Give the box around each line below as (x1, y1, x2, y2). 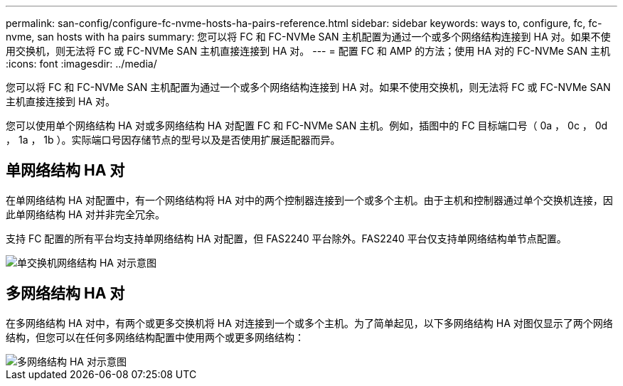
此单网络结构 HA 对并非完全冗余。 (6, 208, 165, 220)
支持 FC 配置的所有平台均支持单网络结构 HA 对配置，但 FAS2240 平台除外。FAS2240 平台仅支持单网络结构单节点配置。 (6, 232, 567, 245)
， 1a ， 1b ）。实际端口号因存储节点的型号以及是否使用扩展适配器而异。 (6, 134, 341, 146)
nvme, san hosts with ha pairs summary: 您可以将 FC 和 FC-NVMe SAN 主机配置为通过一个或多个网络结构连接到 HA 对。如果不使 (6, 31, 611, 43)
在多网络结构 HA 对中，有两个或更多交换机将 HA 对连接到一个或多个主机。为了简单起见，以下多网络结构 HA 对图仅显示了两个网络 (6, 316, 613, 329)
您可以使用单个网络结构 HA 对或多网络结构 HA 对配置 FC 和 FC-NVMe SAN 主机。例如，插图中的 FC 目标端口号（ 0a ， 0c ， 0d (6, 119, 608, 132)
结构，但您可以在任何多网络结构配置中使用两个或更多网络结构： (6, 331, 304, 343)
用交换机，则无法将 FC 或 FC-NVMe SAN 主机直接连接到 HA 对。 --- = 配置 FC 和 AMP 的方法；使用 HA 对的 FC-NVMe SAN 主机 (6, 45, 611, 57)
